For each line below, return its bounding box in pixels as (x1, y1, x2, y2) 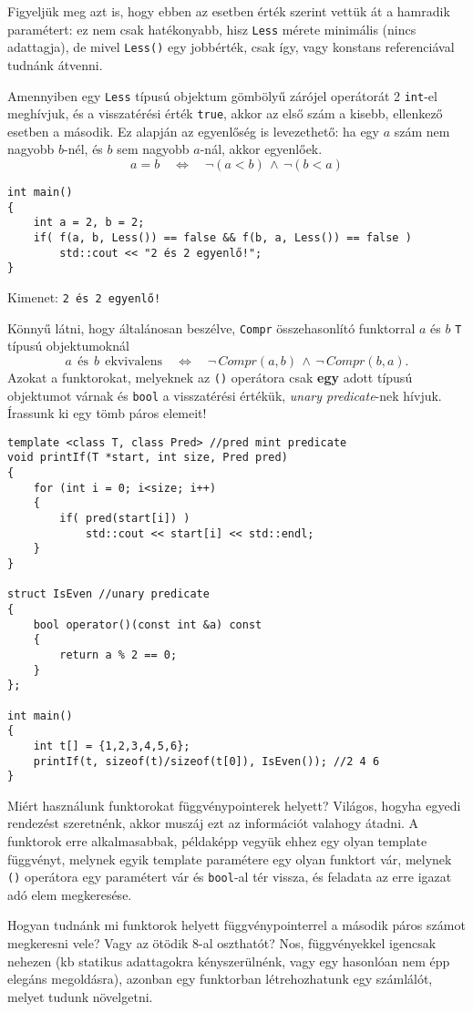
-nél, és (64, 139, 103, 158)
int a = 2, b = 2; (33, 216, 145, 230)
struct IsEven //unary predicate (7, 588, 210, 601)
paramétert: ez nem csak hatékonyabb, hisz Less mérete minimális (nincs (7, 19, 416, 38)
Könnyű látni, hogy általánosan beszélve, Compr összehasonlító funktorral (7, 318, 416, 337)
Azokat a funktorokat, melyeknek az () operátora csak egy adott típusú (7, 367, 413, 386)
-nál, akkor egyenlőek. (200, 139, 323, 158)
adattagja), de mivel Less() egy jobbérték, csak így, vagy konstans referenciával (7, 37, 455, 56)
